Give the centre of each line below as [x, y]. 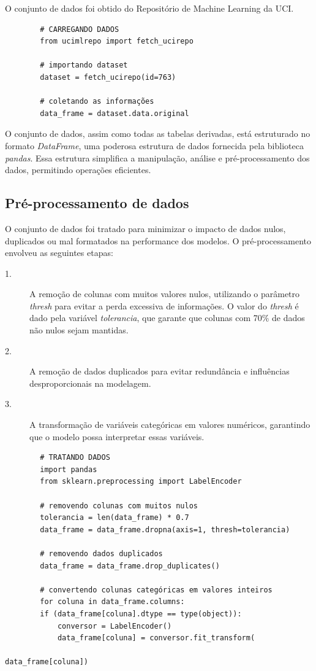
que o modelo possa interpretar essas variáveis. [117, 436]
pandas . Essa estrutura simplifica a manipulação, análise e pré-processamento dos [157, 157]
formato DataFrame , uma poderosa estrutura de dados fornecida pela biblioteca [154, 145]
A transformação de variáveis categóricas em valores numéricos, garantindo [170, 425]
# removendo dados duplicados [101, 553]
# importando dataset [84, 65]
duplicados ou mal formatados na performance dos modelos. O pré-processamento [158, 240]
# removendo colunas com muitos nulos [119, 506]
